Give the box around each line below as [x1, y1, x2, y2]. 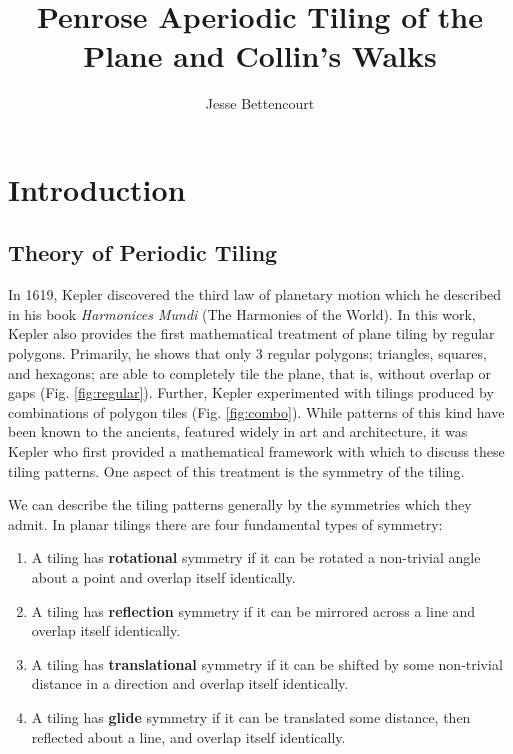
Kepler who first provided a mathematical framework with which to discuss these [8, 441, 505, 462]
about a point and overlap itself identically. [31, 567, 296, 588]
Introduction [8, 168, 186, 209]
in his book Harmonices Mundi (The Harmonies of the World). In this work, [8, 303, 476, 324]
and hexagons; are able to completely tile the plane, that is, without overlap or [8, 362, 491, 383]
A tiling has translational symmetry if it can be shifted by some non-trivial [31, 653, 503, 674]
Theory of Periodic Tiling [8, 237, 278, 268]
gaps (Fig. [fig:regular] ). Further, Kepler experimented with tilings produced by [8, 382, 494, 403]
